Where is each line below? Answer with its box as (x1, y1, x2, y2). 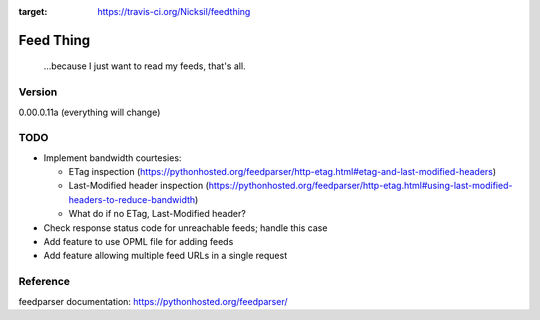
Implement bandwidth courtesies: (43, 151, 182, 164)
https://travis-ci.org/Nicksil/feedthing (97, 6, 251, 17)
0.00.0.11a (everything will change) (18, 106, 161, 118)
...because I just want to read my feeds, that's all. (43, 60, 246, 72)
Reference (18, 275, 70, 289)
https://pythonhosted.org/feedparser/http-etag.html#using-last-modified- (208, 180, 513, 192)
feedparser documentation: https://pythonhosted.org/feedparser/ (18, 295, 288, 307)
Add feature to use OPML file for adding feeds (43, 236, 234, 248)
